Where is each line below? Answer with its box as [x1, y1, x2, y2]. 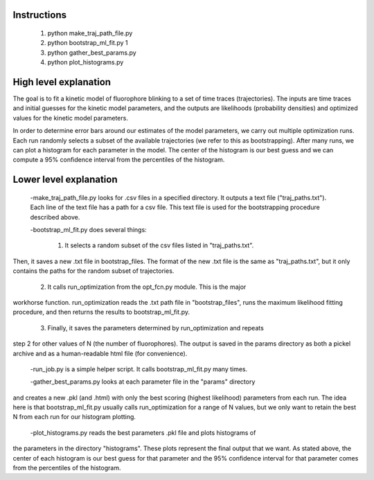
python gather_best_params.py [47, 48, 136, 57]
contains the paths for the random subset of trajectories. [12, 267, 175, 275]
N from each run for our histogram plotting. [12, 413, 136, 421]
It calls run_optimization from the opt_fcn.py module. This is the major [47, 283, 247, 291]
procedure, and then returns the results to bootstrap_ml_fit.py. [12, 308, 190, 317]
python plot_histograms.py [47, 58, 124, 66]
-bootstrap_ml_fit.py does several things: [30, 226, 147, 234]
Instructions [12, 9, 67, 21]
